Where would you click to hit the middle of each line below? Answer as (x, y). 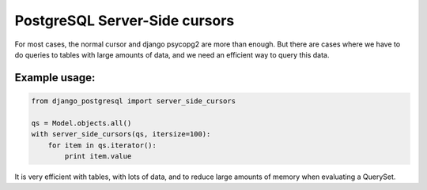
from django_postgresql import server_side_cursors (134, 101)
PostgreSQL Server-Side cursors (125, 20)
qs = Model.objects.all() (81, 123)
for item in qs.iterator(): (102, 145)
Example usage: (55, 78)
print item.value (98, 156)
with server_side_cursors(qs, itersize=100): (121, 134)
